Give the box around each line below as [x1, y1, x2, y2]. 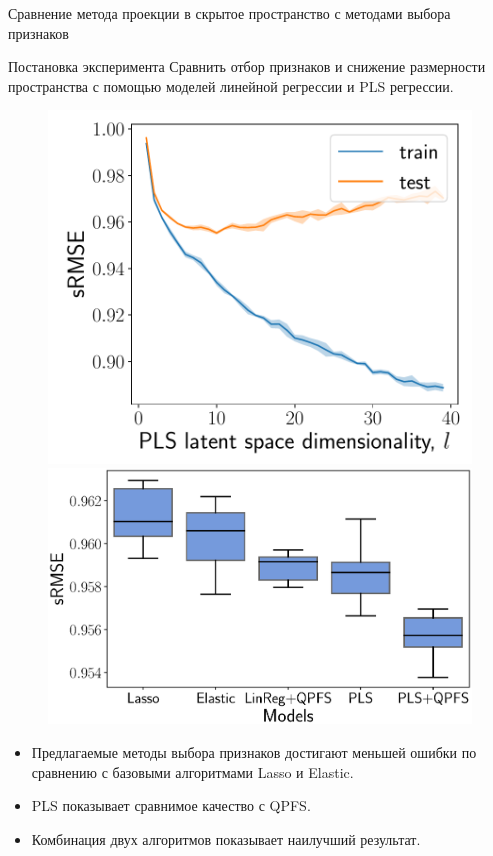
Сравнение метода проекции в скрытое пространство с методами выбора [8, 3, 451, 23]
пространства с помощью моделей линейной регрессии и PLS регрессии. [8, 75, 454, 96]
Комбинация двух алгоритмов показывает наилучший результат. [31, 828, 421, 849]
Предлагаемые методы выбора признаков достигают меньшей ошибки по [31, 742, 477, 763]
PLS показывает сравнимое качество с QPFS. [31, 795, 311, 816]
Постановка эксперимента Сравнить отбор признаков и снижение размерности [8, 56, 486, 77]
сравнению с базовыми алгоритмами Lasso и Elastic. [31, 761, 354, 782]
